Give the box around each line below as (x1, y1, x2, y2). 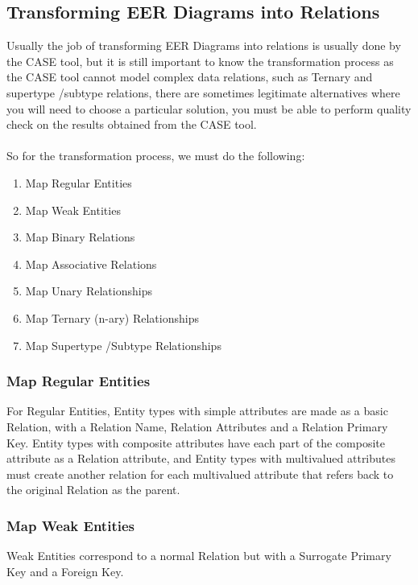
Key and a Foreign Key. (6, 562, 124, 579)
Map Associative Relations (25, 255, 157, 272)
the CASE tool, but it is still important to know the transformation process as (6, 52, 394, 69)
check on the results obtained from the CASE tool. (6, 116, 257, 133)
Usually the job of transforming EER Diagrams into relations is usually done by (6, 37, 401, 54)
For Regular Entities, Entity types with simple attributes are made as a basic (6, 402, 388, 419)
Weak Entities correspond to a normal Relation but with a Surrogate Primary (6, 547, 391, 564)
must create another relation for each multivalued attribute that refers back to (6, 465, 394, 482)
